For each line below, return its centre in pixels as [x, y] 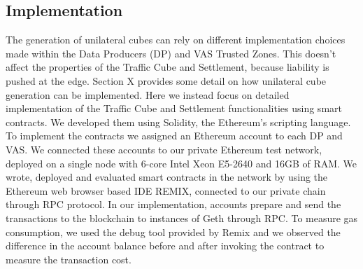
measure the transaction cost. [69, 259]
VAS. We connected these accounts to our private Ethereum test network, [164, 149]
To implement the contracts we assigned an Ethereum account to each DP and [174, 136]
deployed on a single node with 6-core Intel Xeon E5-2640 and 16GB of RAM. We [181, 163]
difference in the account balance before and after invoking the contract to [165, 246]
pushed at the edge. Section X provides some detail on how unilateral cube [166, 80]
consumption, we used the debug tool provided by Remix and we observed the [173, 232]
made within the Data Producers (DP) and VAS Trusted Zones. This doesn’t [171, 53]
